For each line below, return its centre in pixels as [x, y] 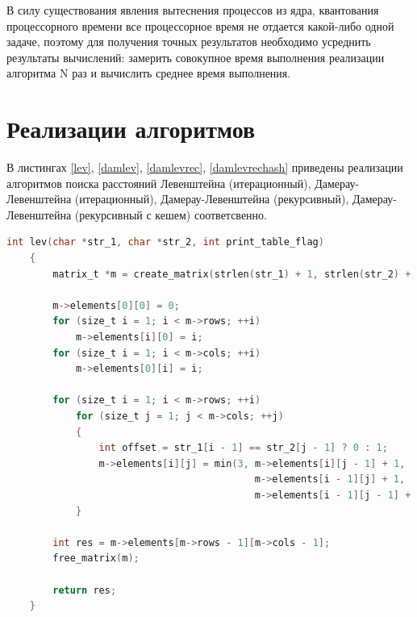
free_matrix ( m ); [96, 559]
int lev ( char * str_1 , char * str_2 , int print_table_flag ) [165, 242]
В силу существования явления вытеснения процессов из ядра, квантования [193, 10]
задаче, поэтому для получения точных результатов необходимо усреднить [189, 42]
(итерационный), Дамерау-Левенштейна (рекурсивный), [212, 199]
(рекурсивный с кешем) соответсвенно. [171, 214]
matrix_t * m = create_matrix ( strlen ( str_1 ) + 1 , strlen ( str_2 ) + [232, 274]
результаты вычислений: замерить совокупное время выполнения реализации [196, 57]
